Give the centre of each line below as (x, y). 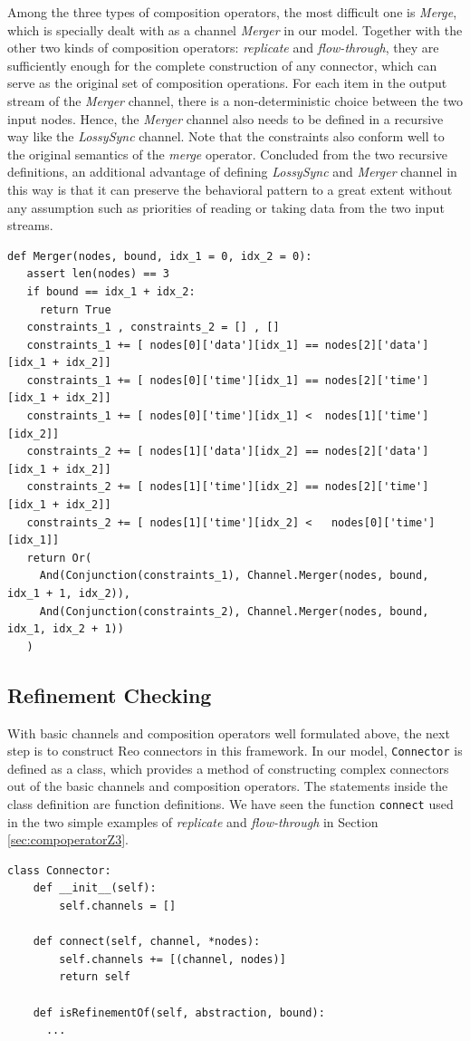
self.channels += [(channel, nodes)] (173, 959)
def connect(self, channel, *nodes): (147, 942)
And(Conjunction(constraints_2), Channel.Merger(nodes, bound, (234, 611)
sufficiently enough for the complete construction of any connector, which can (222, 65)
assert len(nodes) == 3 (98, 274)
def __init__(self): (95, 888)
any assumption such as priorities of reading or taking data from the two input (226, 207)
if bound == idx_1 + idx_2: (111, 291)
